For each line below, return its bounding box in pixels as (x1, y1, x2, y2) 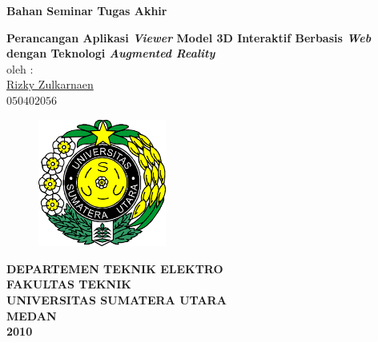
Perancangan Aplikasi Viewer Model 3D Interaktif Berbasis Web (6, 29, 372, 46)
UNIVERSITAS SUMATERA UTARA (6, 292, 227, 308)
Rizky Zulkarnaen (6, 76, 94, 93)
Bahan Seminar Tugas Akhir (6, 2, 167, 18)
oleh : (6, 60, 34, 77)
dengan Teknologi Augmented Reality (6, 45, 215, 62)
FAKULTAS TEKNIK (6, 276, 131, 292)
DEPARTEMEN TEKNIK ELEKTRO (6, 260, 223, 276)
